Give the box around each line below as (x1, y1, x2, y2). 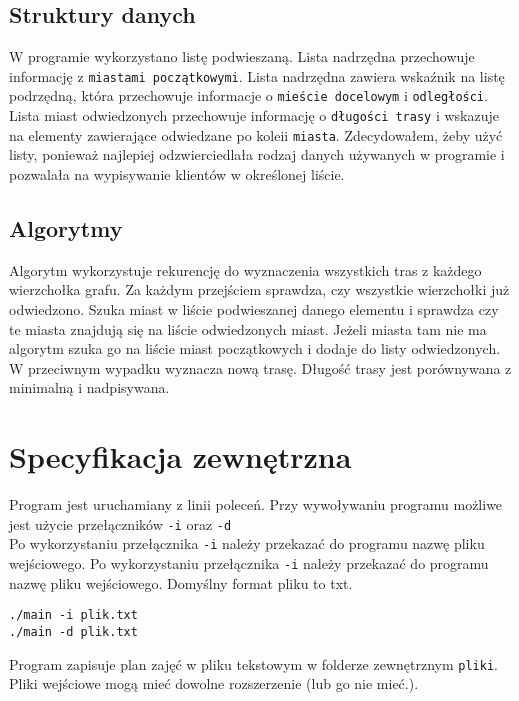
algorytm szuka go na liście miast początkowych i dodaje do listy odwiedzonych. (9, 338, 501, 359)
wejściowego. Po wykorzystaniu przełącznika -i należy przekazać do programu (9, 553, 489, 573)
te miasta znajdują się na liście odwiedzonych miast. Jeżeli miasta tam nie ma (9, 318, 487, 339)
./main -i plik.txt (9, 608, 138, 623)
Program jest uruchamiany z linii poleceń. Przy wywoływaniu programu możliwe (9, 494, 503, 515)
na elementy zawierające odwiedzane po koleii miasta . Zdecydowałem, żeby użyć (9, 124, 503, 145)
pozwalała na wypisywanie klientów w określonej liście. (9, 164, 345, 185)
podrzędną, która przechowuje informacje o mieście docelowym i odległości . (9, 85, 488, 106)
